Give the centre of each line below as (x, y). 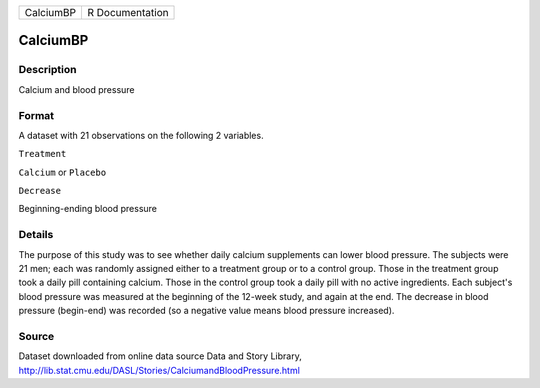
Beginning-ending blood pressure (88, 209)
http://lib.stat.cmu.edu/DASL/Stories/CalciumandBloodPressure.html (159, 370)
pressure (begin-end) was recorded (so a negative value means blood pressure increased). (206, 311)
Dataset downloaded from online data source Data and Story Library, (160, 356)
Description (47, 70)
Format (36, 115)
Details (36, 235)
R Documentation (127, 12)
